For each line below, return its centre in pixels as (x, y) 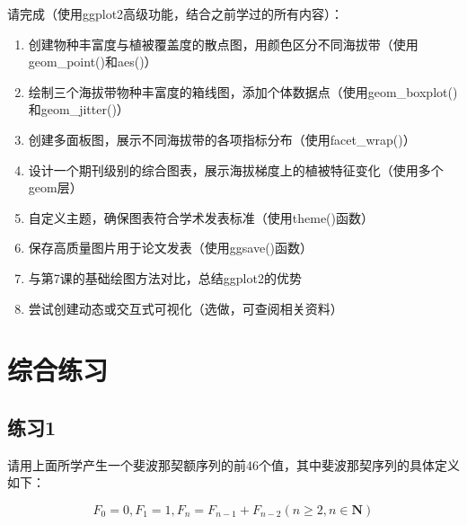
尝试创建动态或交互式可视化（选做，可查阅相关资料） (185, 308)
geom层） (55, 187)
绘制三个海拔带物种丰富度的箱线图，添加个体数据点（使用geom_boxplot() (243, 91)
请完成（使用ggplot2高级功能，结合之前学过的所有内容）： (176, 13)
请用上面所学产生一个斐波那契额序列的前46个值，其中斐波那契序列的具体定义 (233, 464)
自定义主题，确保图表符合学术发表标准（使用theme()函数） (201, 217)
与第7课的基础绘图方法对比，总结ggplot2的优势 (165, 277)
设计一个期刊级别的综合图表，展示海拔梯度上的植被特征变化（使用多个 (236, 169)
